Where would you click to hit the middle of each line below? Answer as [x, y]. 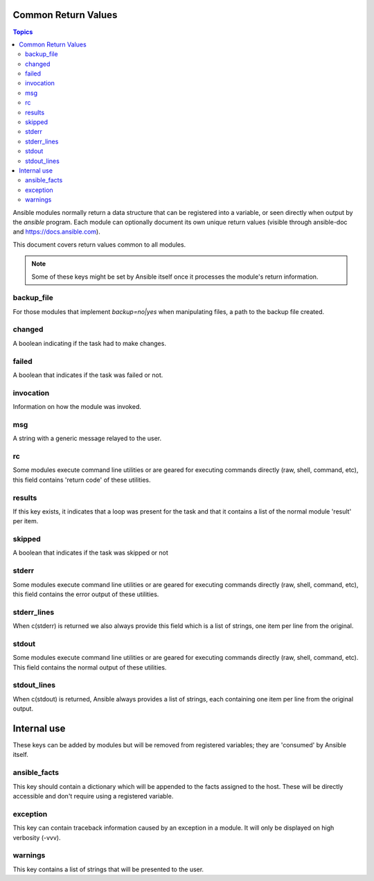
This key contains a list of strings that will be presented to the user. [108, 869]
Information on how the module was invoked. [77, 407]
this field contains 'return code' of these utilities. [82, 480]
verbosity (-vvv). [37, 837]
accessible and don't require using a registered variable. [93, 796]
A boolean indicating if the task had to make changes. [89, 343]
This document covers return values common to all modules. [99, 244]
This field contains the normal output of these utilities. [90, 667]
